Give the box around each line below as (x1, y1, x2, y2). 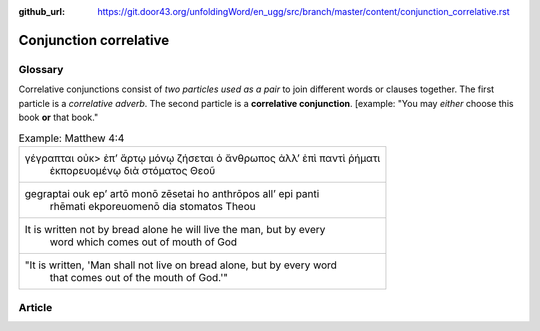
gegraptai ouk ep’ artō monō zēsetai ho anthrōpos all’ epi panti (24, 186, 320, 200)
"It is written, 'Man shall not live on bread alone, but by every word (24, 258, 337, 272)
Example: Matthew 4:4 (18, 131, 125, 145)
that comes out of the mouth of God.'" (49, 270, 229, 284)
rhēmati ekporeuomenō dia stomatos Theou (49, 199, 256, 213)
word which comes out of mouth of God (49, 235, 238, 249)
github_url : (18, 6, 65, 17)
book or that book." (18, 111, 99, 123)
